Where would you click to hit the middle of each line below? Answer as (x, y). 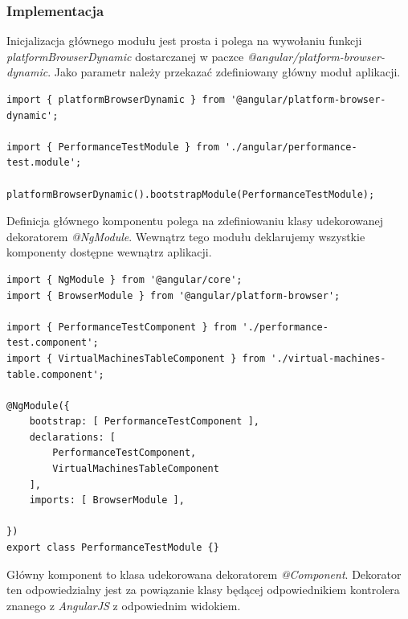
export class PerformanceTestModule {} (113, 548)
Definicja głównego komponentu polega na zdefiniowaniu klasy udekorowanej (195, 221)
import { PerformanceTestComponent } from (122, 327)
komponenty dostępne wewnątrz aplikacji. (109, 252)
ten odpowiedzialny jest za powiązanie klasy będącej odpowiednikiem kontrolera (203, 590)
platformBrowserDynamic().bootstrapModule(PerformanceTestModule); (191, 194)
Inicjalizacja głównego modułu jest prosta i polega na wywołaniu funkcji (184, 41)
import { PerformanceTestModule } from (113, 147)
